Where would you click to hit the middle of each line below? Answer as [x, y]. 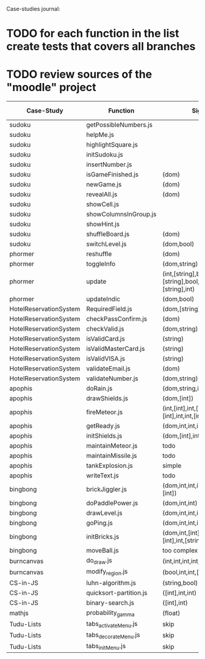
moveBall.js [103, 551]
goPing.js [99, 523]
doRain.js [99, 389]
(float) [171, 613]
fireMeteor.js [105, 412]
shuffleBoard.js [108, 234]
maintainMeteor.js [112, 446]
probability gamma [110, 613]
